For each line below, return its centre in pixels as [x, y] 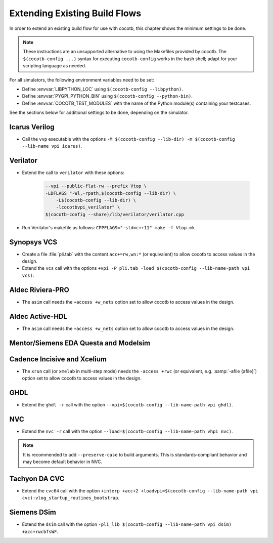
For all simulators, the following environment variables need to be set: [82, 80]
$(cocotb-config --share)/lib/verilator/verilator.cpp [115, 214]
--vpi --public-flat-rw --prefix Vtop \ [96, 186]
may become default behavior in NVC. [63, 462]
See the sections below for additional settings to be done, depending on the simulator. [99, 113]
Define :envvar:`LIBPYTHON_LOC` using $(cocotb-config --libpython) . [102, 89]
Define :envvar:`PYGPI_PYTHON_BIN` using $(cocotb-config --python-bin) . [107, 96]
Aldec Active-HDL [38, 316]
